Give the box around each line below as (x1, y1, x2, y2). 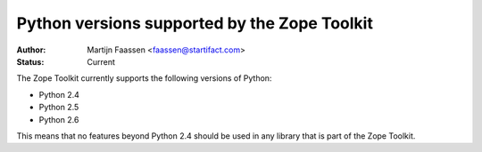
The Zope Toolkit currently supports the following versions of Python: (16, 73, 272, 84)
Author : (16, 44, 46, 55)
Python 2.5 (38, 102, 79, 113)
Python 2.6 (38, 114, 79, 124)
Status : (16, 56, 45, 67)
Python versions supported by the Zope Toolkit (16, 13, 374, 33)
